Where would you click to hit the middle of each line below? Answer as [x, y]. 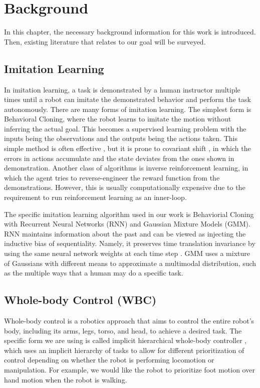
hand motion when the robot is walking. [66, 379]
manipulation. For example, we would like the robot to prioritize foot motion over [129, 369]
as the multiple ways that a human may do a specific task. [94, 273]
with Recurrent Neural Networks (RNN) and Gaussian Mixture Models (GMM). [127, 224]
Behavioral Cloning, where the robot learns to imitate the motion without [118, 119]
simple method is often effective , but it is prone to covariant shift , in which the [127, 148]
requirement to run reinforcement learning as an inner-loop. [95, 197]
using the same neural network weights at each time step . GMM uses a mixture [127, 253]
